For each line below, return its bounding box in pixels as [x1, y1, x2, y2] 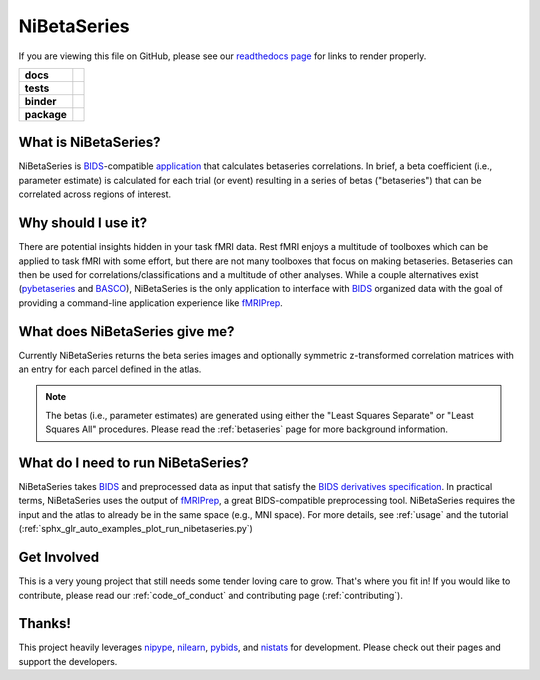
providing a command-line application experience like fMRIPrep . [18, 296, 284, 309]
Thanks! [18, 615, 72, 632]
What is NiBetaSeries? [18, 134, 161, 151]
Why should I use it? [18, 215, 148, 232]
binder [24, 94, 57, 108]
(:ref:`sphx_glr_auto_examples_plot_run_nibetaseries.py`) [18, 523, 254, 535]
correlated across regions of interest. [18, 188, 172, 200]
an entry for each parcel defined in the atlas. [18, 363, 202, 375]
